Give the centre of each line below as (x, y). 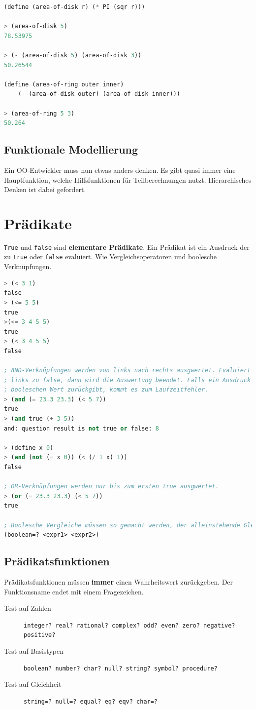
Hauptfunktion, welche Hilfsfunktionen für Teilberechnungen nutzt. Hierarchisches (128, 179)
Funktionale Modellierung (71, 149)
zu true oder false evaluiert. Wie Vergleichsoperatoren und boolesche (110, 256)
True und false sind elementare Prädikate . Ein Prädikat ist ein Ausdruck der (127, 247)
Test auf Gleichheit (33, 684)
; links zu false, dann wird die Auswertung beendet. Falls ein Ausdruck (128, 380)
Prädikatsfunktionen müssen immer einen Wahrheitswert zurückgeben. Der (119, 581)
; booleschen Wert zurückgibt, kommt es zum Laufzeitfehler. (106, 390)
